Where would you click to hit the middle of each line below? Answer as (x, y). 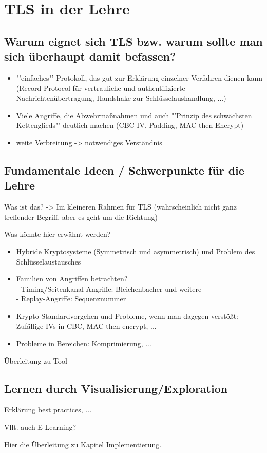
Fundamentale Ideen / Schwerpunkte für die (124, 170)
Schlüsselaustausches (49, 261)
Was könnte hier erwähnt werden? (58, 234)
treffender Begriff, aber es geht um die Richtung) (81, 216)
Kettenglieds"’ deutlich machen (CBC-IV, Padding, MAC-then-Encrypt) (130, 125)
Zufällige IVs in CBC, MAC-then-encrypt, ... (86, 326)
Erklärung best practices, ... (48, 410)
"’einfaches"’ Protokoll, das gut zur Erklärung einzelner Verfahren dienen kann (139, 77)
